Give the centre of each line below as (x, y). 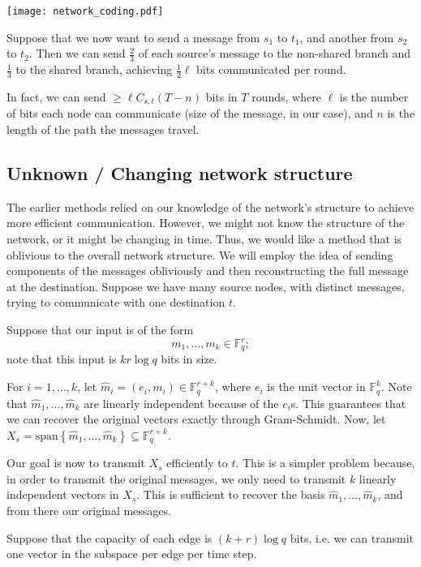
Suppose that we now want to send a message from (133, 37)
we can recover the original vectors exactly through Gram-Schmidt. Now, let (196, 419)
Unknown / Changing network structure (180, 172)
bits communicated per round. (271, 69)
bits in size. (189, 359)
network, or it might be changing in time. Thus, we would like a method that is (204, 238)
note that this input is (62, 359)
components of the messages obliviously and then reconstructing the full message (208, 271)
